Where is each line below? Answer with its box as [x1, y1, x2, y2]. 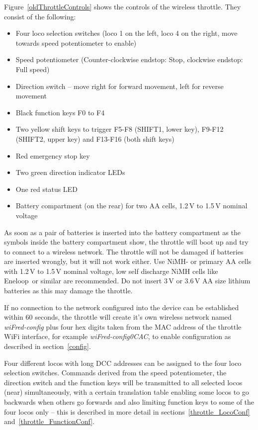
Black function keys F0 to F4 [15, 107, 105, 117]
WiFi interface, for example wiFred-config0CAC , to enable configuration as [4, 331, 231, 342]
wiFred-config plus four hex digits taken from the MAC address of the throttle [4, 321, 242, 332]
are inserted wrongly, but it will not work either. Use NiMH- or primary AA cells [4, 256, 252, 266]
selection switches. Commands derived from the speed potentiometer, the [4, 367, 227, 378]
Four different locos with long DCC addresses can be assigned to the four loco [4, 357, 242, 368]
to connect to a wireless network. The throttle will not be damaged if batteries [4, 246, 244, 257]
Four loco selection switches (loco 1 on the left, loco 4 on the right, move [15, 28, 238, 38]
